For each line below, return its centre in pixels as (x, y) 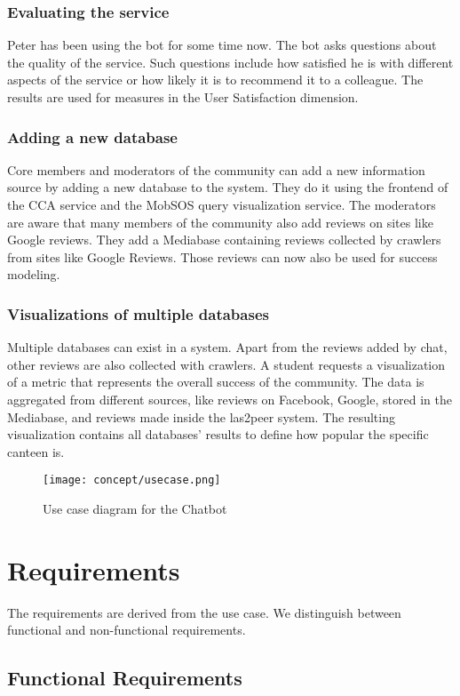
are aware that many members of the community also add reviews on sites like (220, 222)
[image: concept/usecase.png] (132, 480)
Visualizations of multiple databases (138, 313)
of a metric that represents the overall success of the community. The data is (216, 382)
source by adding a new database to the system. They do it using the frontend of (228, 187)
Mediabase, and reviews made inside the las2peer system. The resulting (201, 416)
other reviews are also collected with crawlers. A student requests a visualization (226, 364)
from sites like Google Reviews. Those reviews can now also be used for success (222, 256)
